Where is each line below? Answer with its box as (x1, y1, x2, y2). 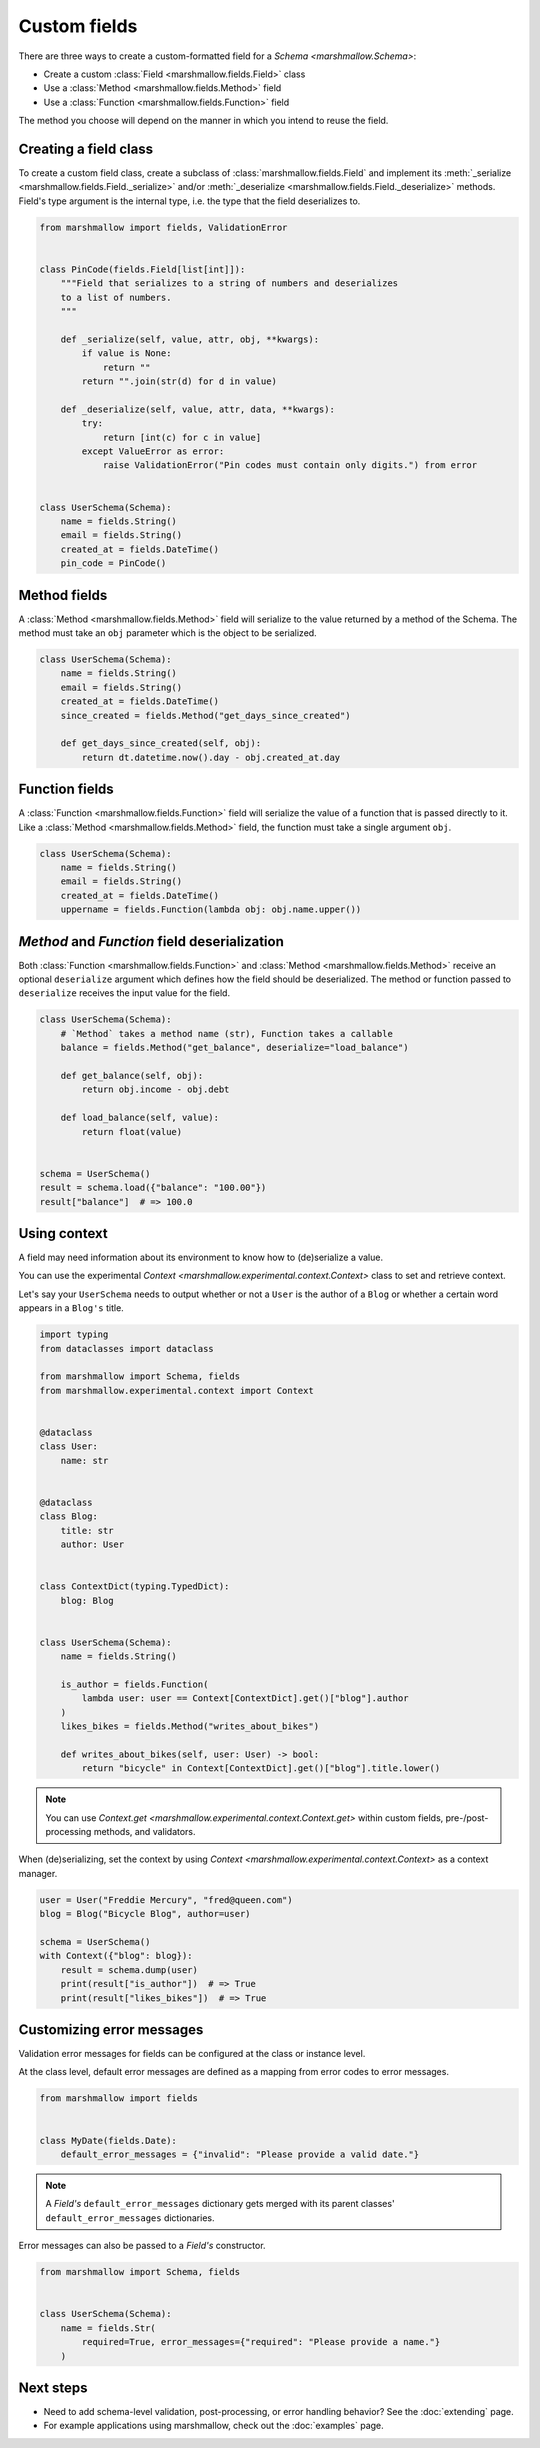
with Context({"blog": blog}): (39, 1950, 194, 1962)
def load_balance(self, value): (60, 1112, 220, 1124)
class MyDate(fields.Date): (39, 2135, 177, 2146)
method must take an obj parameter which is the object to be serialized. (18, 627, 317, 639)
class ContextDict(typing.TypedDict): (39, 1581, 230, 1592)
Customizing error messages (18, 2021, 204, 2038)
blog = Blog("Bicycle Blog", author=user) (39, 1908, 251, 1920)
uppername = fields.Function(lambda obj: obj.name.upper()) (60, 904, 362, 915)
